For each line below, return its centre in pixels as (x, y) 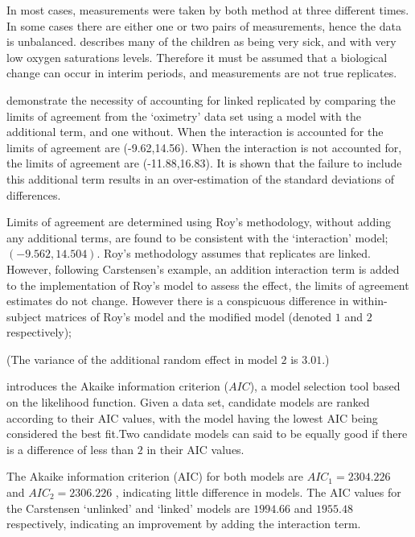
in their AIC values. (195, 449)
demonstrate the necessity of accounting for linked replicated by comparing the (201, 99)
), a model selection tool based (325, 386)
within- (370, 301)
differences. (34, 194)
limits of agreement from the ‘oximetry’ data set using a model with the (184, 116)
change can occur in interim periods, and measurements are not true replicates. (202, 73)
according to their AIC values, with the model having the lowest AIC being (192, 417)
